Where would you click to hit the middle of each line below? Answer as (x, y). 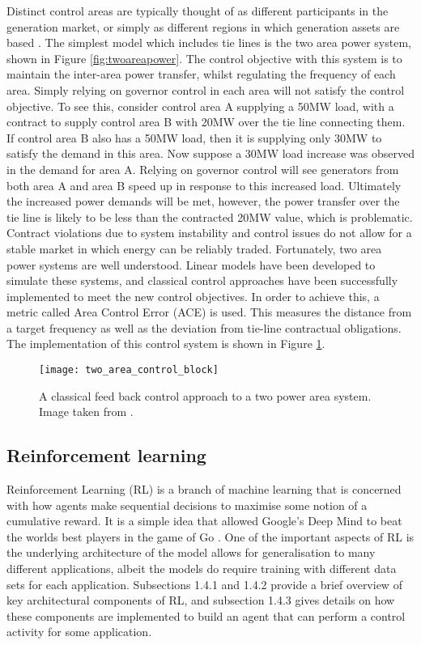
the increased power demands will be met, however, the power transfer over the (203, 201)
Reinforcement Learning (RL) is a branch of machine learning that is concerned (204, 489)
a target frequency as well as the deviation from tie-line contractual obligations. (204, 327)
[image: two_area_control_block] (129, 370)
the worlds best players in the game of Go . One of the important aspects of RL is (210, 536)
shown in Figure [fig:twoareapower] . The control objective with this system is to (204, 58)
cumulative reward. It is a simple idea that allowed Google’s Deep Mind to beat (204, 521)
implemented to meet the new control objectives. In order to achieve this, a (193, 296)
